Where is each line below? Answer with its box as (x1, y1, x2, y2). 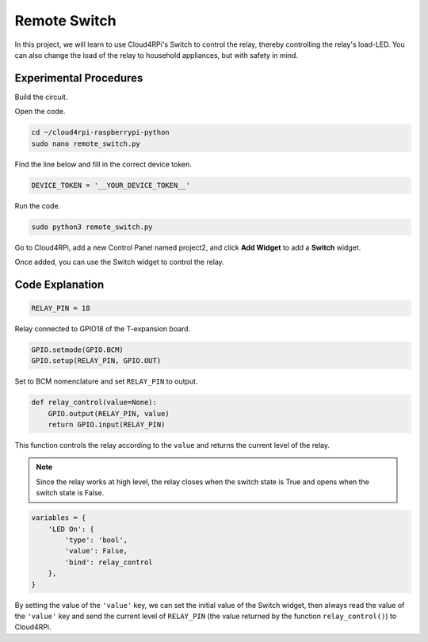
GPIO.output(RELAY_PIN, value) (48, 409, 170, 418)
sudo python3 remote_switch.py (31, 222, 154, 231)
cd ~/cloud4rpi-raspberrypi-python (31, 128, 170, 137)
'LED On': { (48, 524, 95, 533)
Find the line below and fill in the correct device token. (14, 159, 192, 169)
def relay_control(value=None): (31, 398, 158, 407)
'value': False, (64, 547, 128, 556)
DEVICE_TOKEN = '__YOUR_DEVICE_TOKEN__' (31, 181, 190, 189)
